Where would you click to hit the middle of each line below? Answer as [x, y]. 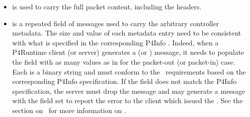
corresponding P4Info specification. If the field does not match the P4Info [124, 81]
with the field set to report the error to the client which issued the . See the [127, 100]
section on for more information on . [69, 110]
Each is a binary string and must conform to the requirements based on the [129, 71]
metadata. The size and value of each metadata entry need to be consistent [127, 33]
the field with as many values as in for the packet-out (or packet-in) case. [124, 61]
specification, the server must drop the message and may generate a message [128, 91]
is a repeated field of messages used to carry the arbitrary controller [116, 23]
